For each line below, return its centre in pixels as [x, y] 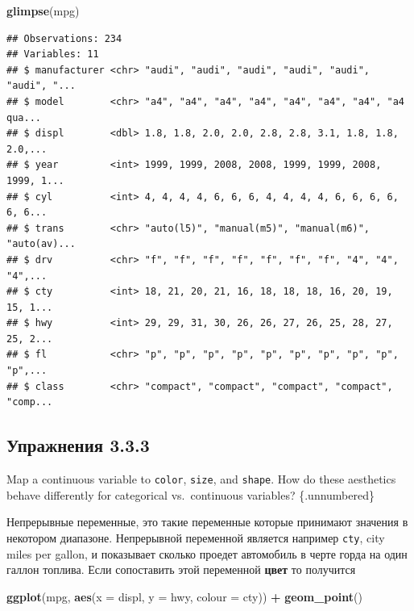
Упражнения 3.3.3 [78, 445]
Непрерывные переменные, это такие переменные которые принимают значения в [207, 522]
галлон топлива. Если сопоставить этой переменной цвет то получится [181, 569]
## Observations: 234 [64, 38]
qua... [24, 117]
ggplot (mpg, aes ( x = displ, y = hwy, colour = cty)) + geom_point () [184, 596]
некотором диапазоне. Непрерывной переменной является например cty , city [196, 537]
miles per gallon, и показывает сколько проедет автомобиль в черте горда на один [207, 553]
